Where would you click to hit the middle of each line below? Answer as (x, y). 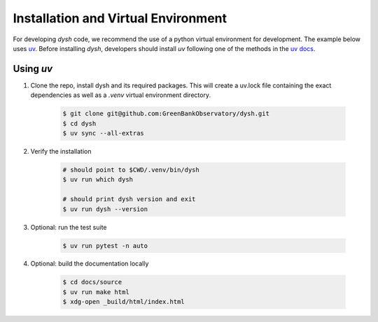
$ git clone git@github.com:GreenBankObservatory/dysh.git (166, 114)
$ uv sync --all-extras (104, 133)
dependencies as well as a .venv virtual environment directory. (121, 95)
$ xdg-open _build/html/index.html (124, 302)
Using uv (33, 69)
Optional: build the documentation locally (90, 264)
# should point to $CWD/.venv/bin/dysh (131, 170)
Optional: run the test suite (69, 227)
